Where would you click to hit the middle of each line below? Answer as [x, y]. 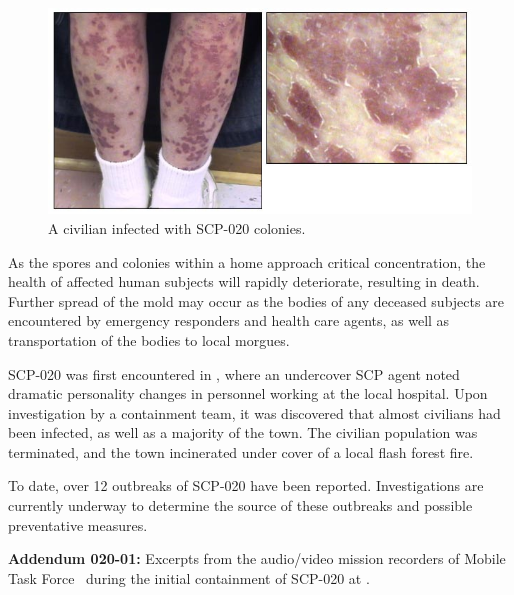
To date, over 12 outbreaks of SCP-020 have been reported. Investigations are [246, 485]
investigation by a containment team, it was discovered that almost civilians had [254, 412]
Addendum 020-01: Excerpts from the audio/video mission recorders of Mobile [257, 558]
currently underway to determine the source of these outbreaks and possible [240, 505]
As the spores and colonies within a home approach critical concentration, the [247, 261]
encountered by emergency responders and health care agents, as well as [229, 320]
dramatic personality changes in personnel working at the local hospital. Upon [248, 393]
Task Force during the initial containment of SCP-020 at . [189, 577]
